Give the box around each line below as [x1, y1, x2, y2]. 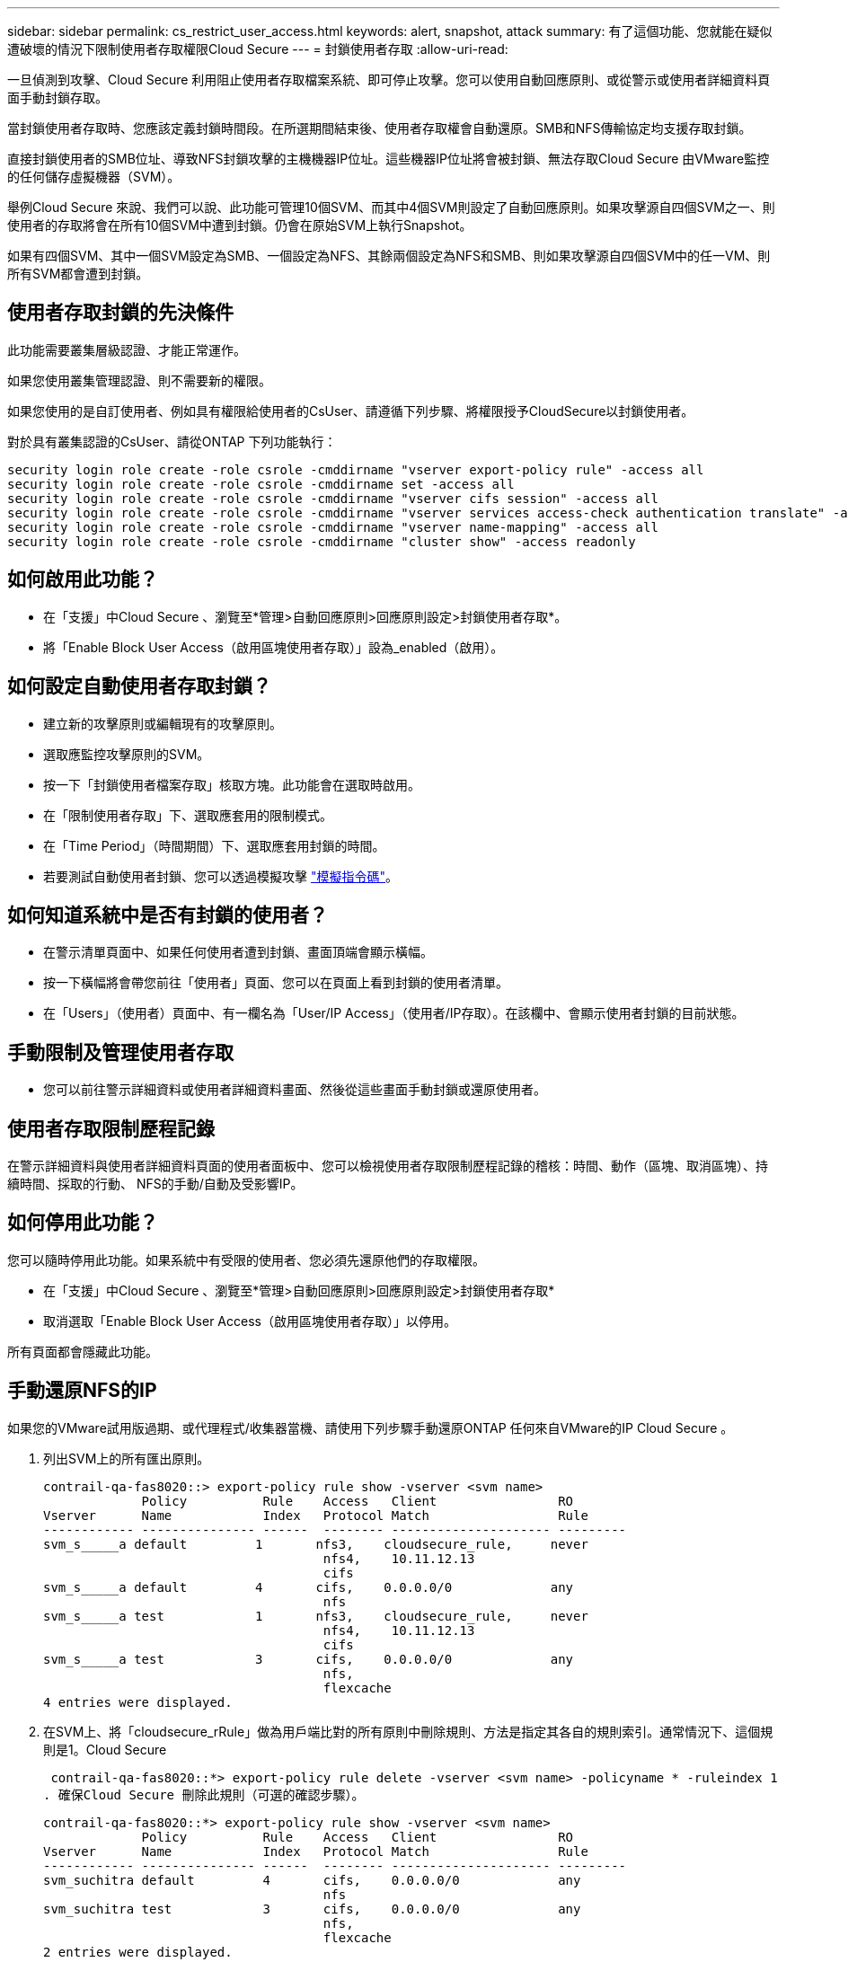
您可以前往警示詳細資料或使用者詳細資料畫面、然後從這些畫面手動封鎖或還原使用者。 [43, 1082, 546, 1098]
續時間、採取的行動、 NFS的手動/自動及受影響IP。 [7, 1176, 304, 1192]
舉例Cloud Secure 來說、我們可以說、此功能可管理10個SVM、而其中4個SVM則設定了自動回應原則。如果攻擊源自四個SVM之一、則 [7, 199, 775, 215]
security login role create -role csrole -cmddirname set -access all [7, 476, 515, 491]
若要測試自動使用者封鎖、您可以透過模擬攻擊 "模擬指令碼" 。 [43, 868, 398, 884]
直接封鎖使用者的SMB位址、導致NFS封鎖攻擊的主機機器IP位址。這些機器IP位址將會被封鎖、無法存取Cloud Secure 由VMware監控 [7, 151, 770, 166]
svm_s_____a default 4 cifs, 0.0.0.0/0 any [43, 1579, 574, 1595]
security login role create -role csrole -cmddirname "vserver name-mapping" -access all [7, 519, 658, 535]
